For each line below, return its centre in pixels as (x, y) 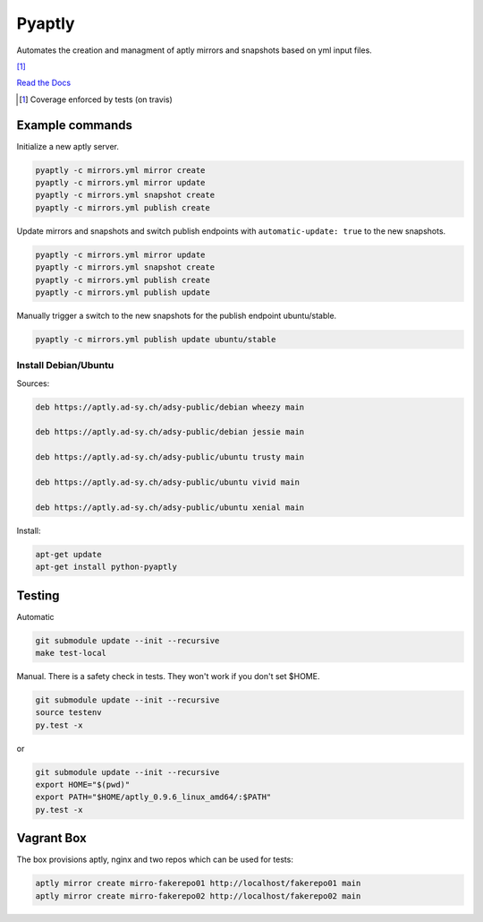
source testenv (68, 713)
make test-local (71, 653)
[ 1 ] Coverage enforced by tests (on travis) (96, 99)
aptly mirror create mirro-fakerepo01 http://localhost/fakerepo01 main (198, 883)
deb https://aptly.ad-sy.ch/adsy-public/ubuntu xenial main (170, 507)
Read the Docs (44, 83)
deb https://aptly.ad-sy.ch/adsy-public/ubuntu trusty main (170, 457)
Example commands (75, 125)
